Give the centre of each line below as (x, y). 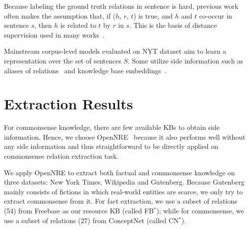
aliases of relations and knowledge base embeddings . (85, 70)
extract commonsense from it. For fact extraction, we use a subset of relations (121, 201)
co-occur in (216, 15)
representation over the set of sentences (63, 60)
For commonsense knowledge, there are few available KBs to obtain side (112, 127)
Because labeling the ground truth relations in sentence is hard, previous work (121, 6)
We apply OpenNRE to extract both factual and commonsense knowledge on (119, 172)
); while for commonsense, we (200, 211)
